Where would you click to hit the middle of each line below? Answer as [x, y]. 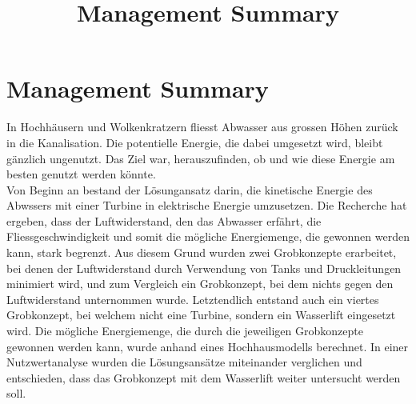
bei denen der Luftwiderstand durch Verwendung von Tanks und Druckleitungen [204, 268]
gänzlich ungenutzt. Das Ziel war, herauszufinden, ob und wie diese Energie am [201, 158]
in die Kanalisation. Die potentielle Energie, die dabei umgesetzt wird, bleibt [195, 142]
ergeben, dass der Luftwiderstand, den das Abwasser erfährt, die [164, 220]
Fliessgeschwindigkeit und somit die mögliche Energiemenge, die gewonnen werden [208, 236]
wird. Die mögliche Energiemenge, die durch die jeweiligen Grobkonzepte [185, 331]
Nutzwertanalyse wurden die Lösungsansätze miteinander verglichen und [184, 362]
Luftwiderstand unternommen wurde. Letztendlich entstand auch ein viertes [193, 299]
